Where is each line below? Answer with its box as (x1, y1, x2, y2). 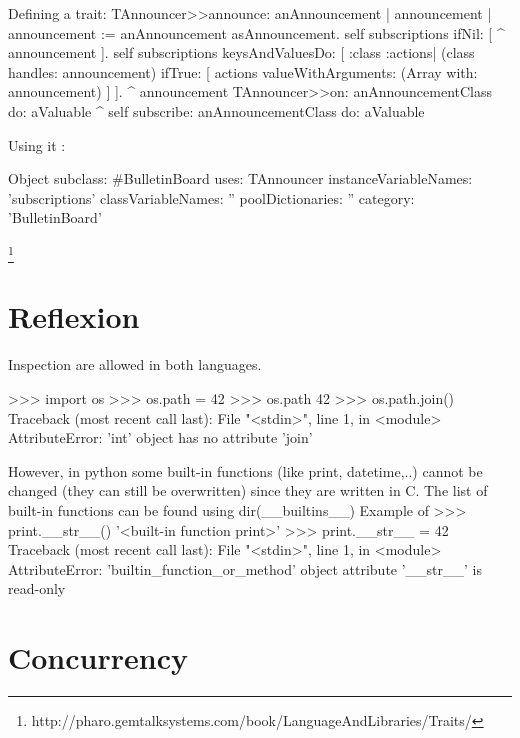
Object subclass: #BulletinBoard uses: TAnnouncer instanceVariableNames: (8, 168, 473, 189)
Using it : (8, 134, 66, 155)
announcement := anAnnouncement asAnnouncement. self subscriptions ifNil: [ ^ (8, 22, 505, 43)
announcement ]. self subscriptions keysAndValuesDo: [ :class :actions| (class (8, 42, 475, 63)
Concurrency (8, 637, 188, 678)
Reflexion (8, 296, 140, 337)
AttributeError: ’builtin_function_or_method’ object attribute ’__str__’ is (8, 558, 483, 579)
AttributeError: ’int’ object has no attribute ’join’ (8, 427, 313, 448)
